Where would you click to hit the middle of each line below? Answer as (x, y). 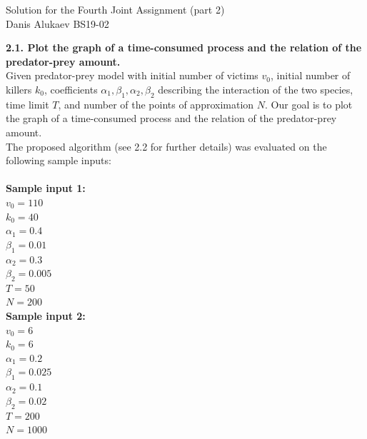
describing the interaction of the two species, (256, 89)
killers (19, 89)
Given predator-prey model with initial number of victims (132, 75)
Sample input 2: (46, 316)
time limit (27, 104)
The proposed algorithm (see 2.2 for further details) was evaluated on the (166, 146)
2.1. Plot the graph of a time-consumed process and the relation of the (184, 47)
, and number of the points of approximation (156, 104)
